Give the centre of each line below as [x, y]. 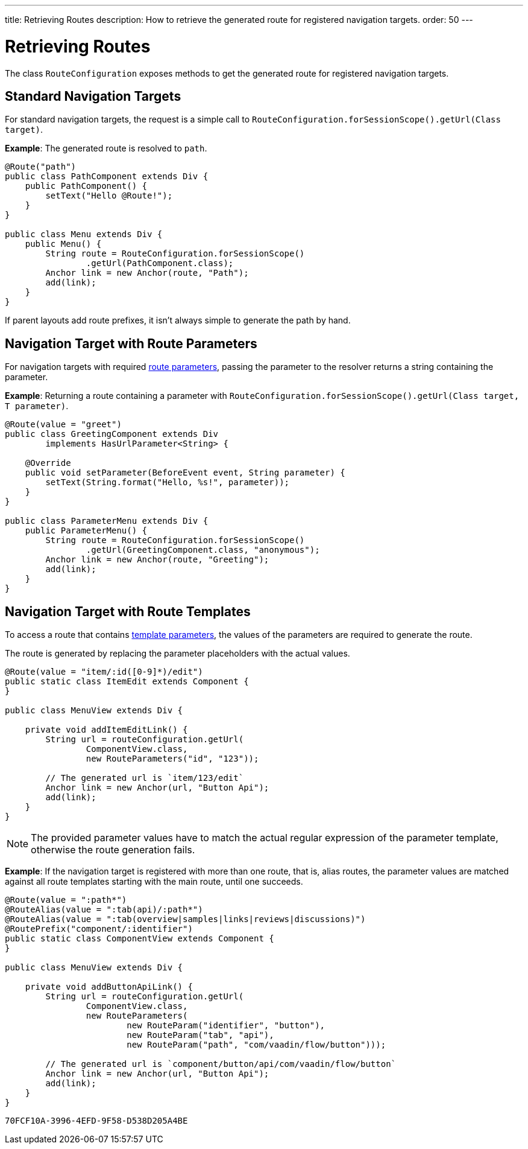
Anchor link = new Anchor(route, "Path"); [147, 273]
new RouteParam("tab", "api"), [200, 1035]
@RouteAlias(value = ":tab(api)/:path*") [104, 910]
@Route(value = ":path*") [66, 900]
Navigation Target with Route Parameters [131, 343]
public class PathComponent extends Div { [107, 177]
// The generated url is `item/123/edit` [145, 778]
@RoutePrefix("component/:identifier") [99, 929]
